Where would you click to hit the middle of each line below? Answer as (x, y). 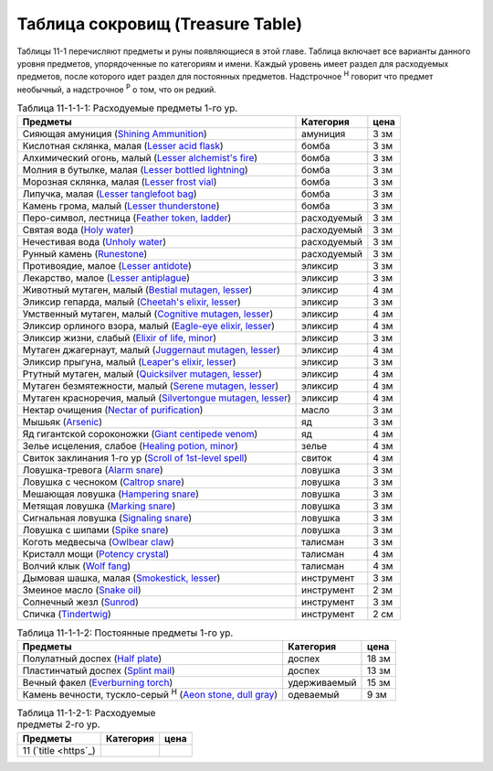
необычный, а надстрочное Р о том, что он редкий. (116, 89)
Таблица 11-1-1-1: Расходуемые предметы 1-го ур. (127, 108)
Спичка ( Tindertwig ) (67, 615)
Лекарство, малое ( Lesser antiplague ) (106, 278)
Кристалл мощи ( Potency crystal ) (96, 554)
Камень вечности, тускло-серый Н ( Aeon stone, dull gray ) (150, 694)
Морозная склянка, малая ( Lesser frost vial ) (120, 182)
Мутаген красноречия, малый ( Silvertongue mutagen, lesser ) (157, 398)
